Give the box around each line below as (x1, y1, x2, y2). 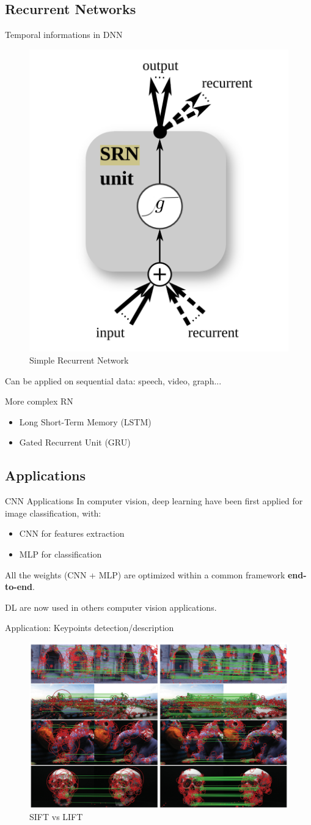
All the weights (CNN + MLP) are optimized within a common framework (5, 568, 285, 581)
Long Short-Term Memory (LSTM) (19, 415, 152, 428)
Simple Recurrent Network (29, 354, 129, 367)
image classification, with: (5, 506, 101, 519)
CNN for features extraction (19, 527, 125, 540)
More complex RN (5, 395, 73, 408)
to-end (5, 580, 32, 593)
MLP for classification (19, 548, 102, 561)
